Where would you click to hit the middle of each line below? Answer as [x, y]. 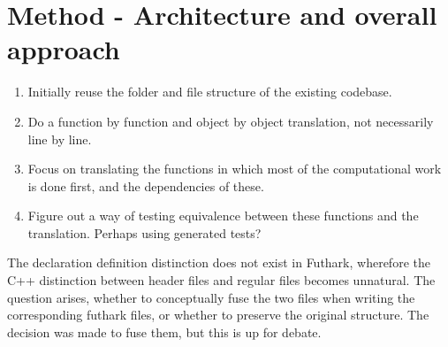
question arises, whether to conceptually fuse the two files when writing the [211, 297]
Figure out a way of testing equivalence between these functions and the [223, 216]
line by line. [60, 139]
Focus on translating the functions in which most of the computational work [235, 169]
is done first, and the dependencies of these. [146, 185]
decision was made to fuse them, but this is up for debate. [164, 332]
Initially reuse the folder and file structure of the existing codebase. [210, 92]
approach [64, 49]
